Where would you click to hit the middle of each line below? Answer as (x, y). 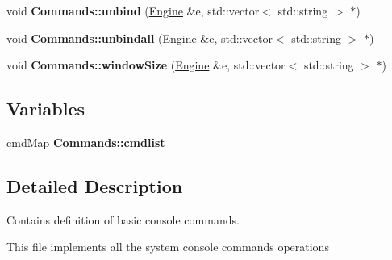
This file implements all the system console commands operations (168, 247)
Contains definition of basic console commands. (123, 219)
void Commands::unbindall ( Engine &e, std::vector (140, 38)
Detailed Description (95, 185)
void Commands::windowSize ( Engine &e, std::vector (146, 65)
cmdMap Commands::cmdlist (86, 142)
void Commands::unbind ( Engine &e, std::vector (133, 10)
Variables (46, 109)
